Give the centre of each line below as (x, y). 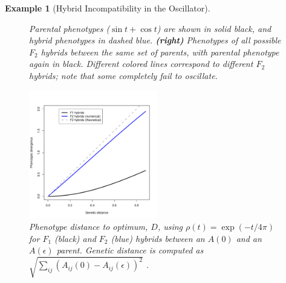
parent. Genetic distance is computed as (130, 250)
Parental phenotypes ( (70, 28)
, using (170, 227)
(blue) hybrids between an (158, 238)
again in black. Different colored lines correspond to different (141, 64)
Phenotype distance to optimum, (89, 227)
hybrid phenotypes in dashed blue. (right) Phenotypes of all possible (155, 40)
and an (249, 238)
